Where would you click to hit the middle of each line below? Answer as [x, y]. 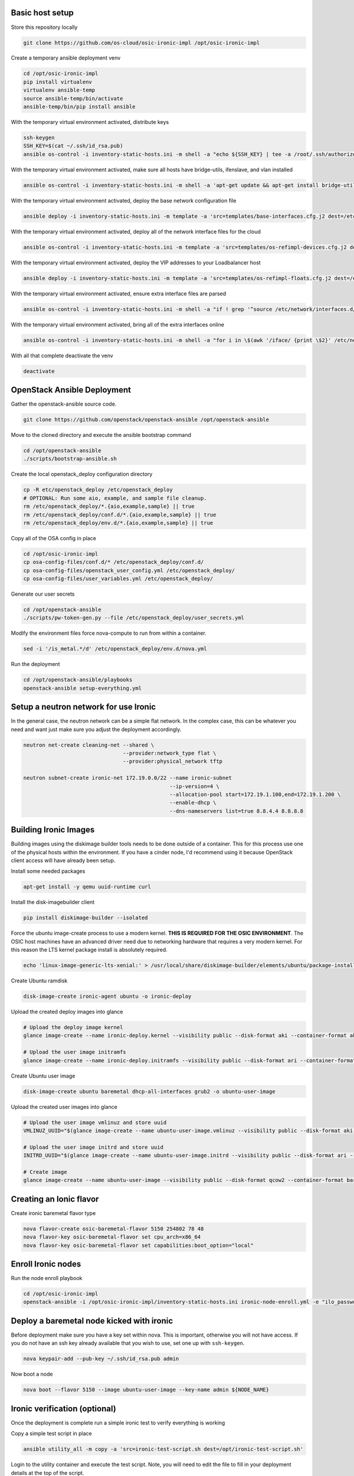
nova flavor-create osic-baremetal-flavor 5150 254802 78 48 [114, 1229]
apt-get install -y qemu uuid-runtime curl [87, 887]
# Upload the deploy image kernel [73, 1028]
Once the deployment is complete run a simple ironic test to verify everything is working [118, 1422]
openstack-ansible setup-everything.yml [82, 688]
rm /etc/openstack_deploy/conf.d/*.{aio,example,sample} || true [120, 515]
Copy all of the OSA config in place [54, 538]
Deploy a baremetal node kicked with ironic [92, 1320]
